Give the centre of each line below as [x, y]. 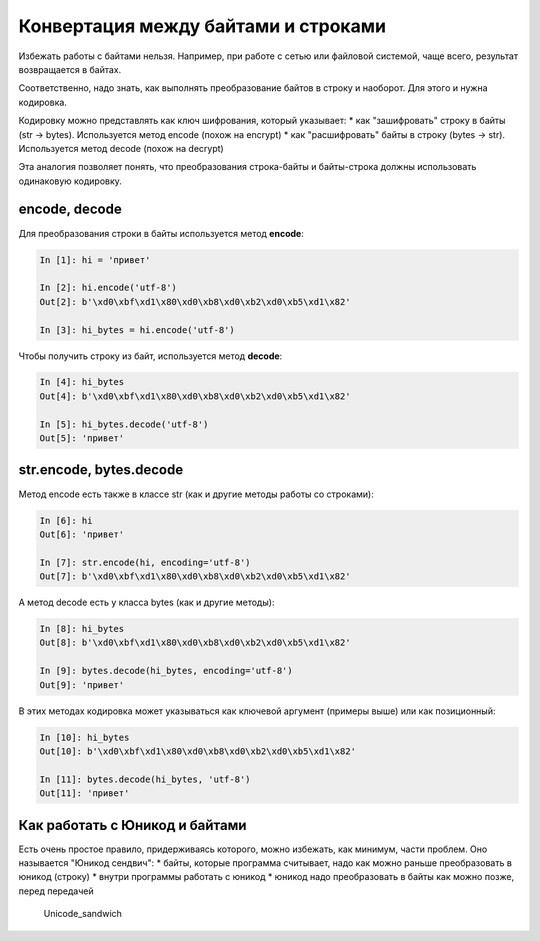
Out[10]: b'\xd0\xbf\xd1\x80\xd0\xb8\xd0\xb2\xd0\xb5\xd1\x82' [198, 751]
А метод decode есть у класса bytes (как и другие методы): [146, 602]
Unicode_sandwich [82, 914]
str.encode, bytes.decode [101, 470]
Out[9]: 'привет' [82, 684]
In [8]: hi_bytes [82, 629]
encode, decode [70, 209]
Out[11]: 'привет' [84, 793]
